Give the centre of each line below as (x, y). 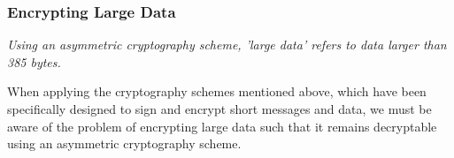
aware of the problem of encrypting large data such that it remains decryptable (222, 126)
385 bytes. (34, 61)
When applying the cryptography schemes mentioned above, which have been (217, 91)
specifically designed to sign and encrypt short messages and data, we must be (219, 109)
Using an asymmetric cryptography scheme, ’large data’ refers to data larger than (227, 45)
